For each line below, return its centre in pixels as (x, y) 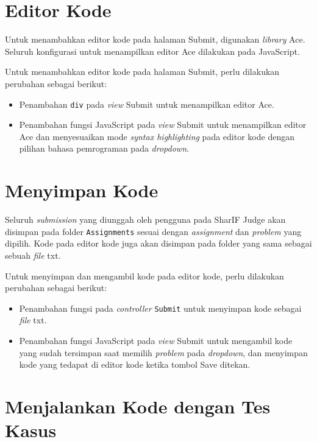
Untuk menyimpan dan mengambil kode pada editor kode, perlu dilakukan (144, 275)
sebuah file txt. (33, 255)
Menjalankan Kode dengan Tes (138, 406)
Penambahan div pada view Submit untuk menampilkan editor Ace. (147, 104)
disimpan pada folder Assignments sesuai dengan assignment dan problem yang (153, 231)
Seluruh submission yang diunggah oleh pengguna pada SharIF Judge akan (145, 219)
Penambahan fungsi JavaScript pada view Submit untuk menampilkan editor (163, 125)
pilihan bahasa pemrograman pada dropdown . (104, 148)
